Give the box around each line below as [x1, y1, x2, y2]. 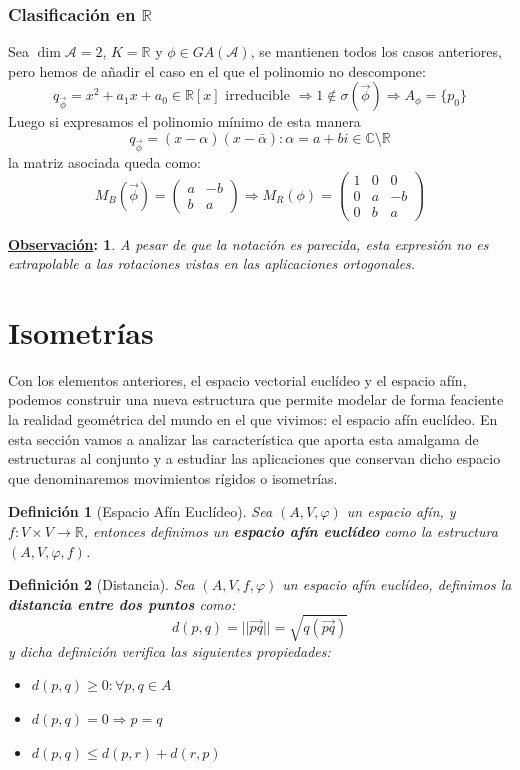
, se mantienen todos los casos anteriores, [250, 41, 502, 62]
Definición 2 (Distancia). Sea [8, 574, 195, 595]
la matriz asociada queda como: [8, 151, 201, 172]
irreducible [225, 89, 290, 104]
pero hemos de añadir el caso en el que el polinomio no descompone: [8, 60, 426, 81]
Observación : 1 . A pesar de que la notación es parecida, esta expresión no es [8, 233, 489, 254]
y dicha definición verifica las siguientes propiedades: [8, 640, 331, 661]
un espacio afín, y [346, 501, 456, 522]
